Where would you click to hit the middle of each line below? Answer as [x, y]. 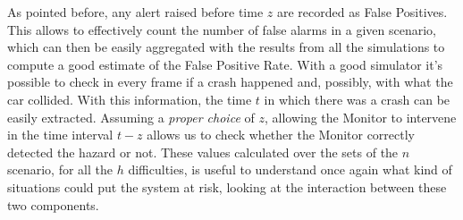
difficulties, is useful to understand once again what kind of [290, 169]
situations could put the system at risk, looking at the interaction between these [227, 186]
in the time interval [60, 135]
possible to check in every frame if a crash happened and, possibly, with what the [230, 82]
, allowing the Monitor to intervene [360, 117]
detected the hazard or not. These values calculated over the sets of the [203, 152]
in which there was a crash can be [357, 99]
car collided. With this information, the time [130, 99]
